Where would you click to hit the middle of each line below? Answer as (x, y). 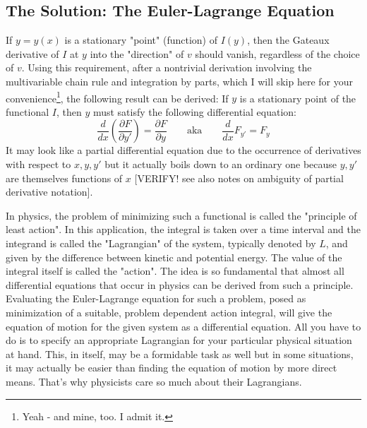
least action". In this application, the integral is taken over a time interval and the (183, 229)
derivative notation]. (49, 192)
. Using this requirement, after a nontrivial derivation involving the (167, 67)
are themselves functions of (64, 178)
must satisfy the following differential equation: (194, 111)
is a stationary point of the (298, 98)
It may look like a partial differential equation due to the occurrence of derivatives (183, 150)
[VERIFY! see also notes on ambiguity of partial (239, 178)
